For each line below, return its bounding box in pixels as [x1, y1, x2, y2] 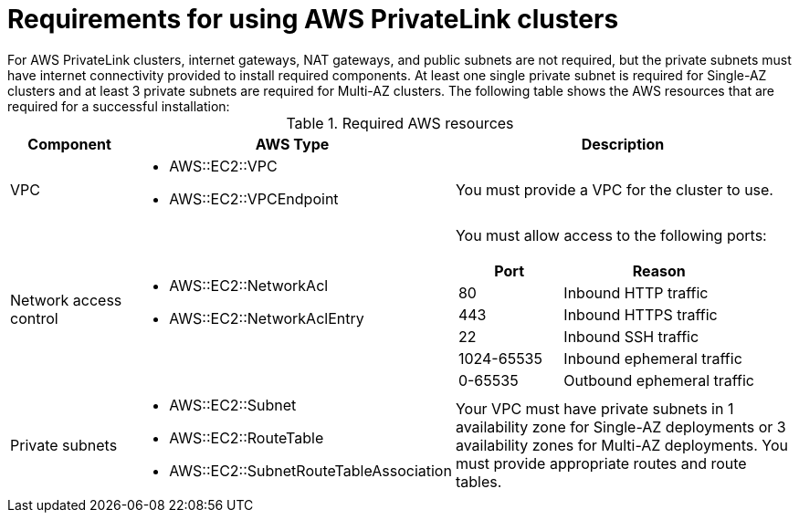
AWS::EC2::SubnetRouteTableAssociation [169, 461, 452, 480]
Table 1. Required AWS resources [286, 113, 514, 132]
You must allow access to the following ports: [455, 225, 767, 244]
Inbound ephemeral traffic [563, 348, 742, 368]
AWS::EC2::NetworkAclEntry [169, 308, 364, 328]
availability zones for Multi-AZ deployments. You [455, 435, 788, 454]
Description [581, 134, 665, 153]
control [10, 308, 58, 328]
